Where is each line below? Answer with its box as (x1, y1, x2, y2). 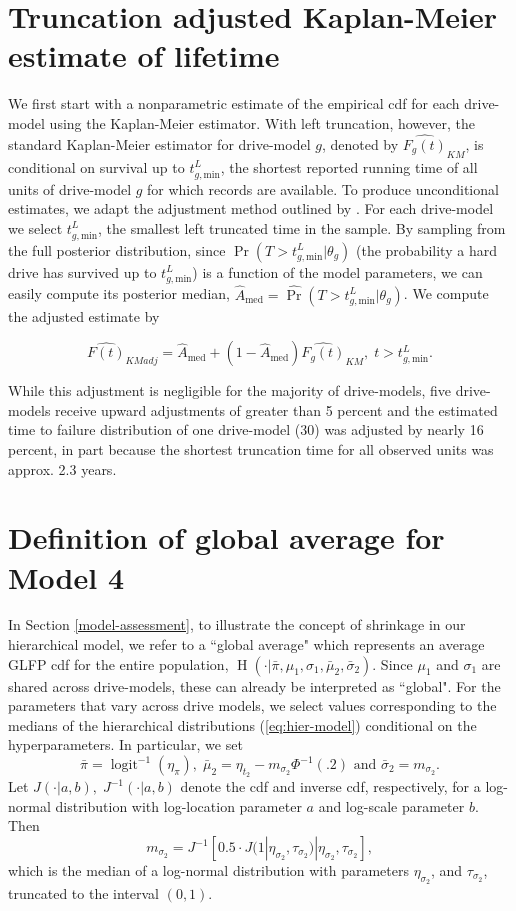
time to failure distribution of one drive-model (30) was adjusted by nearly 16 (8, 419, 484, 440)
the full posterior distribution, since (8, 239, 226, 260)
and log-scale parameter (318, 795, 465, 816)
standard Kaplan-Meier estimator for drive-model (8, 133, 311, 154)
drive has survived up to (8, 261, 157, 282)
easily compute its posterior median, (8, 283, 230, 304)
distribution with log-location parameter (55, 795, 302, 816)
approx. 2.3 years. (8, 458, 117, 479)
